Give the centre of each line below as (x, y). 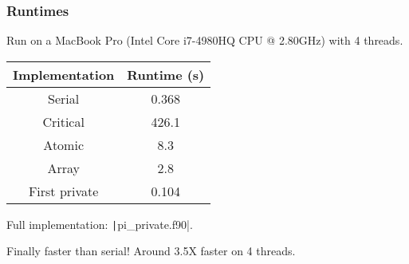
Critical (63, 121)
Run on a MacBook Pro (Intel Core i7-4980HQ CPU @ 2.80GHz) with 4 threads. (205, 40)
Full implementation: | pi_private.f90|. (100, 224)
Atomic (63, 144)
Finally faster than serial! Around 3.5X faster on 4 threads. (151, 251)
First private (63, 191)
